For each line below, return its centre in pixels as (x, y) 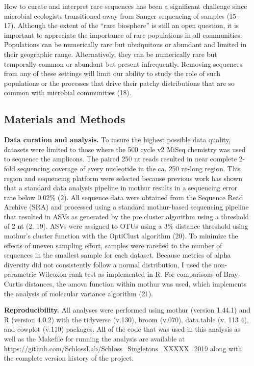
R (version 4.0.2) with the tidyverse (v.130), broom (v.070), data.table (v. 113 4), (127, 319)
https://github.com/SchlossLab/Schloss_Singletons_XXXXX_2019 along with (123, 348)
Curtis (13, 284)
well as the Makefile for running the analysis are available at (95, 339)
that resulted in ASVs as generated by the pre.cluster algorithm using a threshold (127, 216)
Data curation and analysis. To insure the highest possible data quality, (117, 140)
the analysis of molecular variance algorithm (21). (78, 293)
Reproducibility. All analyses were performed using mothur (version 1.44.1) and (127, 310)
